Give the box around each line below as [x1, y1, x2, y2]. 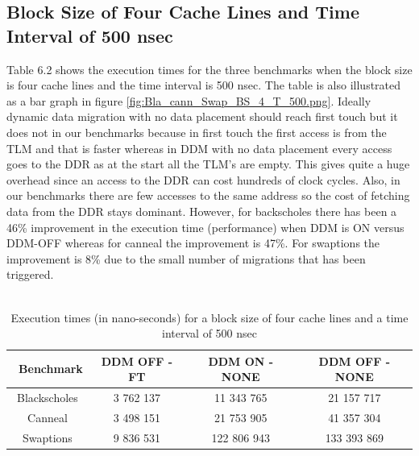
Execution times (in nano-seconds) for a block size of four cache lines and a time [10, 309, 409, 325]
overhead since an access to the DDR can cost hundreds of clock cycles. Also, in [6, 171, 400, 188]
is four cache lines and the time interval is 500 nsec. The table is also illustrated [6, 77, 401, 93]
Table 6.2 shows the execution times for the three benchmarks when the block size [6, 60, 413, 77]
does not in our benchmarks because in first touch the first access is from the [6, 123, 387, 140]
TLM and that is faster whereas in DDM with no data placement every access [6, 139, 392, 156]
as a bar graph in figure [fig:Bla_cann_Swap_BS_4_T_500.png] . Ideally [6, 92, 371, 109]
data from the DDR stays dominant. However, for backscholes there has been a [6, 202, 397, 219]
